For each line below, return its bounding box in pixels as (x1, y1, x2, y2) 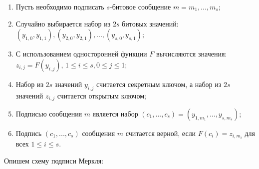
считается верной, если (125, 128, 196, 138)
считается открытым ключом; (57, 90, 146, 100)
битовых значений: (122, 18, 179, 28)
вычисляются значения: (156, 48, 227, 59)
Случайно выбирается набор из (15, 18, 111, 28)
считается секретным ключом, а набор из (96, 78, 222, 89)
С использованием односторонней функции (15, 48, 147, 59)
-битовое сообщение (109, 1, 171, 11)
